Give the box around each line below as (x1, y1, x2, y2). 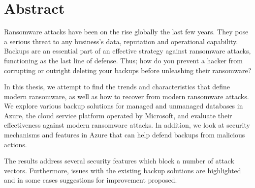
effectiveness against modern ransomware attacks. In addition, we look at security (4, 120, 250, 130)
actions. (4, 139, 27, 149)
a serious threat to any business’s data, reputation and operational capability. (4, 36, 238, 46)
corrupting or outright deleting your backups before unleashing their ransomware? (4, 65, 252, 75)
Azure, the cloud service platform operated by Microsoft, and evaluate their (4, 110, 232, 120)
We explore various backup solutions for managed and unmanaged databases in (4, 101, 243, 111)
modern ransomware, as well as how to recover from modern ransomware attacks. (4, 91, 249, 101)
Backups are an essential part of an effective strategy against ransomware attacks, (4, 46, 251, 56)
